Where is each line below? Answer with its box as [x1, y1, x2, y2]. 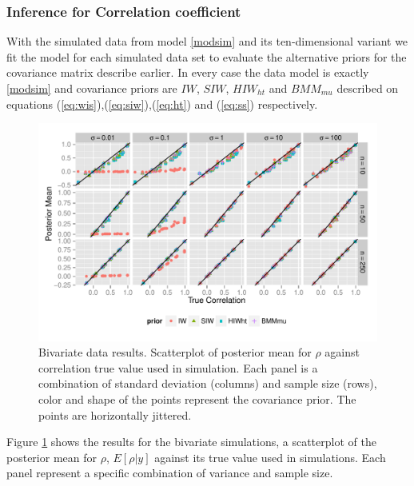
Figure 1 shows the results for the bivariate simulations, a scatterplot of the [6, 433, 376, 450]
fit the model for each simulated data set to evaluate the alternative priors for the [6, 48, 407, 65]
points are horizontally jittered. [38, 406, 192, 423]
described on [336, 80, 399, 96]
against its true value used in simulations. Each [154, 448, 386, 465]
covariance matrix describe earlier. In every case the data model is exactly [6, 64, 369, 81]
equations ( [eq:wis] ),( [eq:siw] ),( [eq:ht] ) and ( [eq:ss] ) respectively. [6, 95, 318, 112]
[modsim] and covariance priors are [6, 80, 177, 96]
